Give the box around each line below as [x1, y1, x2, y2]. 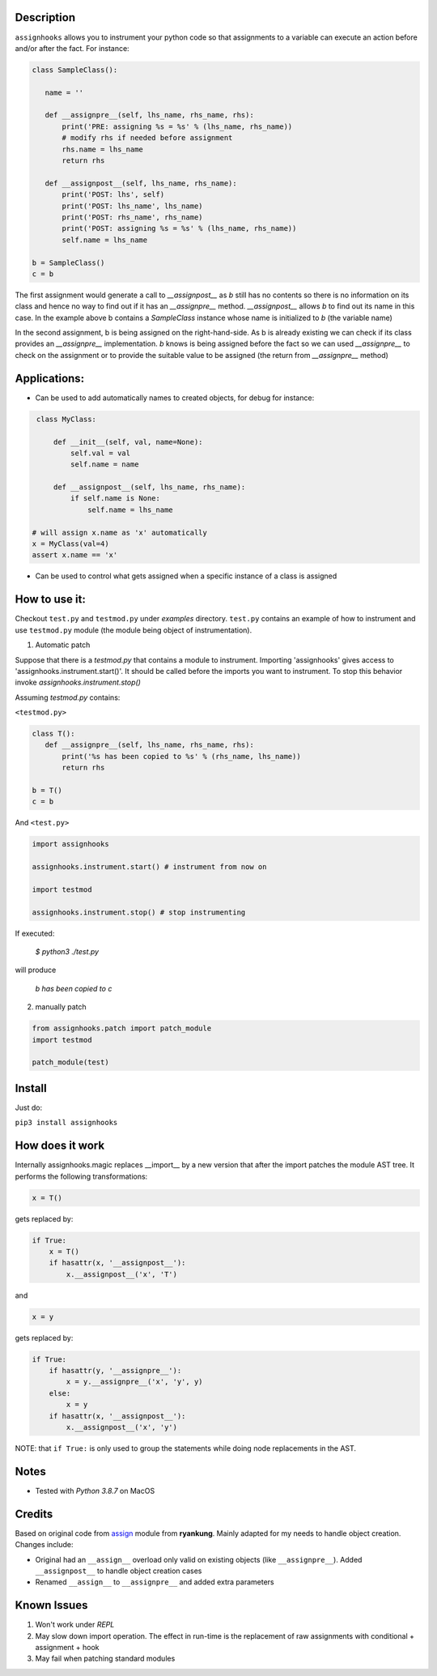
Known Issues [15, 1598, 88, 1612]
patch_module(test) [32, 1058, 109, 1067]
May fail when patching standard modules [35, 1653, 176, 1664]
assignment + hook [35, 1643, 100, 1653]
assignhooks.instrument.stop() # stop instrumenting [32, 907, 246, 917]
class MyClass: [36, 414, 97, 424]
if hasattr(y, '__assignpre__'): [49, 1366, 182, 1375]
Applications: [15, 371, 85, 385]
